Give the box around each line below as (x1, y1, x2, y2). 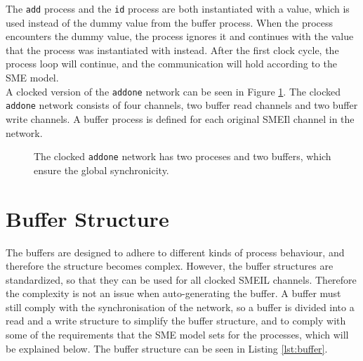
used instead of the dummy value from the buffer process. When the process (6, 15, 334, 29)
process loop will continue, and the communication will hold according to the (6, 56, 337, 71)
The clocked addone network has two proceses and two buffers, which (34, 149, 331, 164)
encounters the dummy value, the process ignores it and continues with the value (6, 29, 354, 44)
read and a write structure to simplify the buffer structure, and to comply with (6, 313, 346, 328)
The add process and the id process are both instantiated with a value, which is (6, 1, 350, 15)
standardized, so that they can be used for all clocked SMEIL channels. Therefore (6, 272, 357, 287)
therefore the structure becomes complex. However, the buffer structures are (6, 258, 334, 273)
